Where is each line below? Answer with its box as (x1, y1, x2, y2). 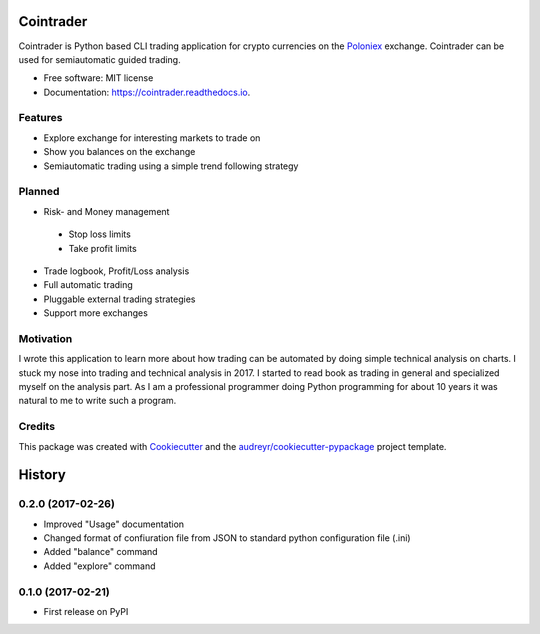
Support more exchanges (43, 307, 149, 319)
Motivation (18, 331, 73, 345)
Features (18, 111, 63, 125)
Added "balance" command (43, 546, 159, 558)
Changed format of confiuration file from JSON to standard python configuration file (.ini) (43, 532, 411, 544)
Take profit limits (68, 242, 137, 254)
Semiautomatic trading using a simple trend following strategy (43, 160, 299, 172)
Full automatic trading (43, 279, 134, 291)
